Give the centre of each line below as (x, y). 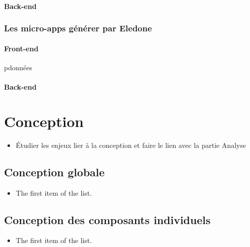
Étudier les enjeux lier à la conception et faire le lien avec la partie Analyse (131, 145)
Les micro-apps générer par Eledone (78, 28)
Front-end (21, 48)
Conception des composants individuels (107, 219)
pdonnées (18, 67)
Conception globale (54, 172)
